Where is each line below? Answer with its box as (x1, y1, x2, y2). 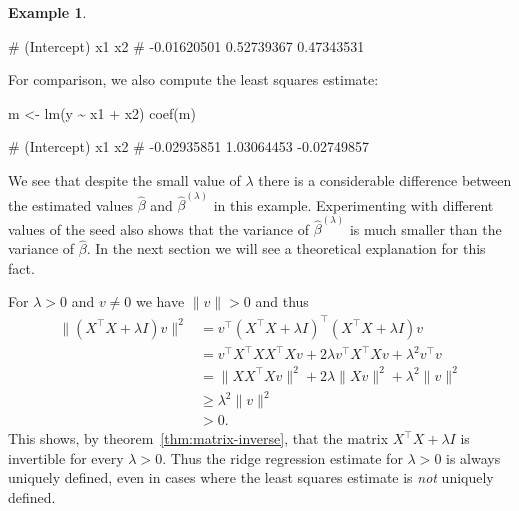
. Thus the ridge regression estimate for (162, 447, 403, 468)
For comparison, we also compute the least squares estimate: (8, 69, 379, 90)
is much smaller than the (349, 218, 502, 239)
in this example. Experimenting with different (213, 194, 494, 215)
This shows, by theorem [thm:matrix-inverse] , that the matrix (8, 428, 389, 449)
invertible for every (8, 447, 124, 468)
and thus (255, 291, 309, 312)
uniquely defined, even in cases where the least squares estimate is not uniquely (8, 467, 494, 488)
